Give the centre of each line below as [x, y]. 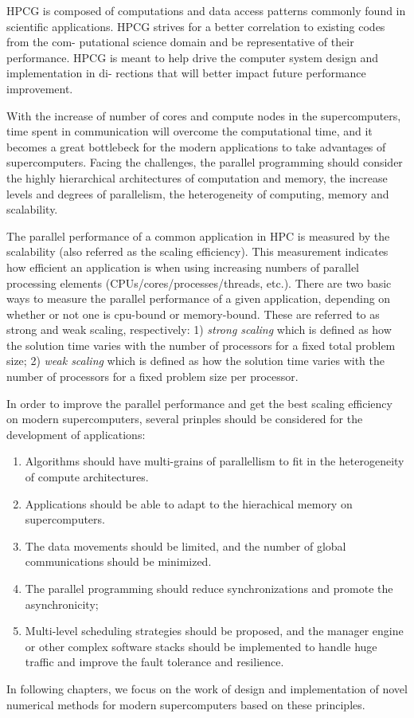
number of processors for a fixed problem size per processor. [152, 377]
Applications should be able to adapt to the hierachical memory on [189, 503]
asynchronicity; [62, 604]
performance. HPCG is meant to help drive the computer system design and [193, 57]
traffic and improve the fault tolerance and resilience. [154, 662]
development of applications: [76, 434]
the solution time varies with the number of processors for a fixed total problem [201, 345]
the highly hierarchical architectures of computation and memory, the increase [197, 177]
